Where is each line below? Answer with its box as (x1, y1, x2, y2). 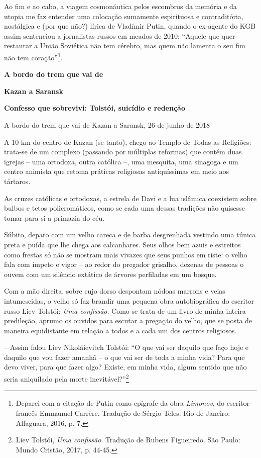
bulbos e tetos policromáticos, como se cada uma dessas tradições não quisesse (4, 203, 245, 213)
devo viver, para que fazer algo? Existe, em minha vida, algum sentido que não (4, 361, 247, 372)
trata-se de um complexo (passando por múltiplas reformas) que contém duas (4, 146, 242, 157)
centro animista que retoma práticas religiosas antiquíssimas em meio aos (4, 166, 229, 176)
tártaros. (4, 175, 31, 186)
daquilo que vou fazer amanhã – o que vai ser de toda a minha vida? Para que (4, 351, 245, 362)
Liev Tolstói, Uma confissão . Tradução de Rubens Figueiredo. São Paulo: (16, 434, 240, 445)
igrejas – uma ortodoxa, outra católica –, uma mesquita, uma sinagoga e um (4, 156, 238, 166)
